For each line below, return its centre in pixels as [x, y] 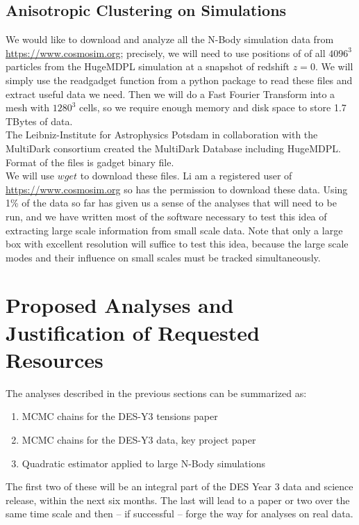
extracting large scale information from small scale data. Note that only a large [174, 230]
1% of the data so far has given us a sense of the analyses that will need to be [171, 203]
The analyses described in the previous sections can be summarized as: [156, 393]
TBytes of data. [39, 121]
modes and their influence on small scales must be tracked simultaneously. [163, 257]
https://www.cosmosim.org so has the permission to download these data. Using [177, 189]
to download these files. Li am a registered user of [186, 176]
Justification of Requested [133, 332]
